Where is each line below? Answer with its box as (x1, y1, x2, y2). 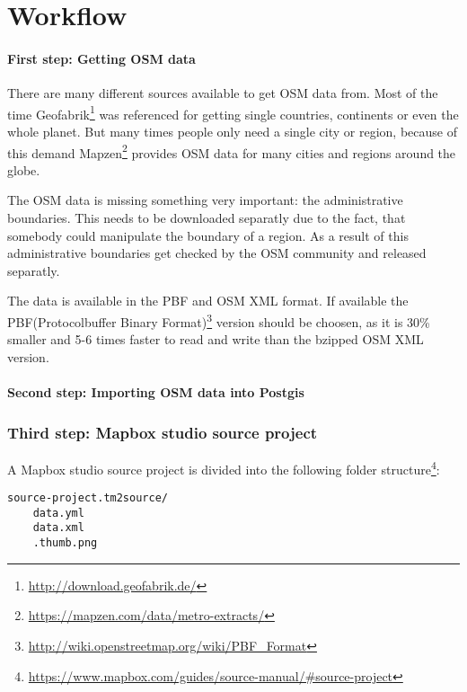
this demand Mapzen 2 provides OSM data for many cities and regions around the (7, 140, 456, 162)
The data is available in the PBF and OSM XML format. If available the (7, 291, 409, 310)
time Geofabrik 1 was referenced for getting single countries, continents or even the (7, 102, 459, 123)
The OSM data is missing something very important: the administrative (7, 191, 403, 209)
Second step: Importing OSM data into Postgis (7, 383, 304, 402)
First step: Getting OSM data (7, 49, 196, 67)
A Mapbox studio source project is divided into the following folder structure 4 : (7, 457, 440, 478)
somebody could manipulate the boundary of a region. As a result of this (7, 226, 409, 244)
